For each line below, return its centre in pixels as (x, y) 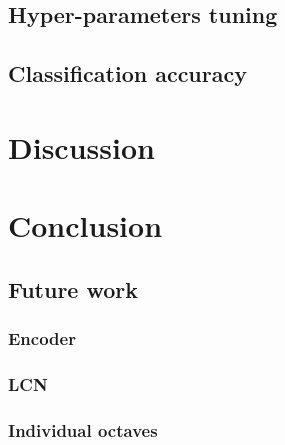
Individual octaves (83, 429)
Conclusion (85, 225)
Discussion (81, 146)
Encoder (42, 338)
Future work (73, 288)
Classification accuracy (127, 73)
